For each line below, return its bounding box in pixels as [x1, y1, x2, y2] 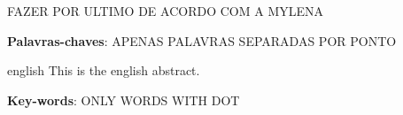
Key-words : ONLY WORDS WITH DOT [7, 90, 240, 109]
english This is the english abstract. [7, 61, 200, 80]
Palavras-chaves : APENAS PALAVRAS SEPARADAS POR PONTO [7, 31, 397, 50]
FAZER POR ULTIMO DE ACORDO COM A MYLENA [7, 2, 324, 19]
